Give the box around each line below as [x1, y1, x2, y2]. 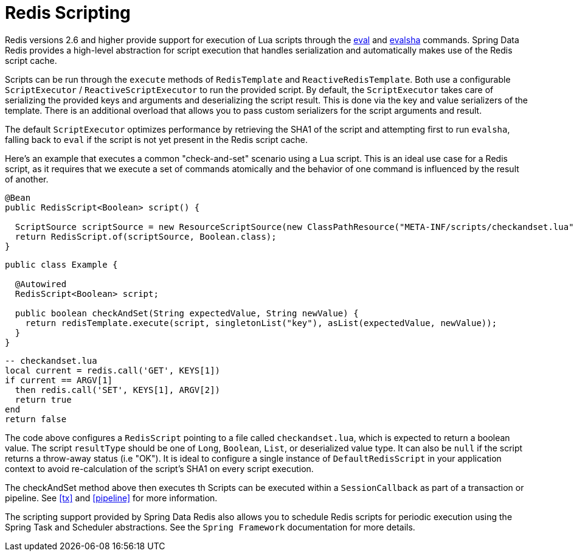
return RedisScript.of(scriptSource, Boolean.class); [15, 231, 277, 242]
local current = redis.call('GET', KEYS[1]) [5, 365, 221, 375]
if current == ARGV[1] [5, 375, 113, 385]
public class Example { [5, 259, 118, 269]
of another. [5, 173, 49, 184]
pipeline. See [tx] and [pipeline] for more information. [5, 492, 218, 503]
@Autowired [15, 279, 67, 289]
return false [5, 414, 67, 424]
